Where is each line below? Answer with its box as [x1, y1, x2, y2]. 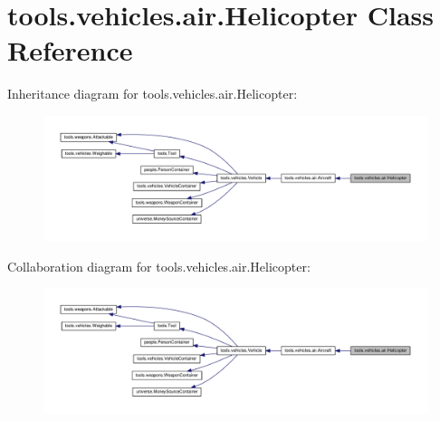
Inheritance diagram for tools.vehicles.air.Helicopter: [7, 84, 298, 103]
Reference [7, 32, 133, 69]
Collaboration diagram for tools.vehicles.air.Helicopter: [7, 256, 311, 275]
